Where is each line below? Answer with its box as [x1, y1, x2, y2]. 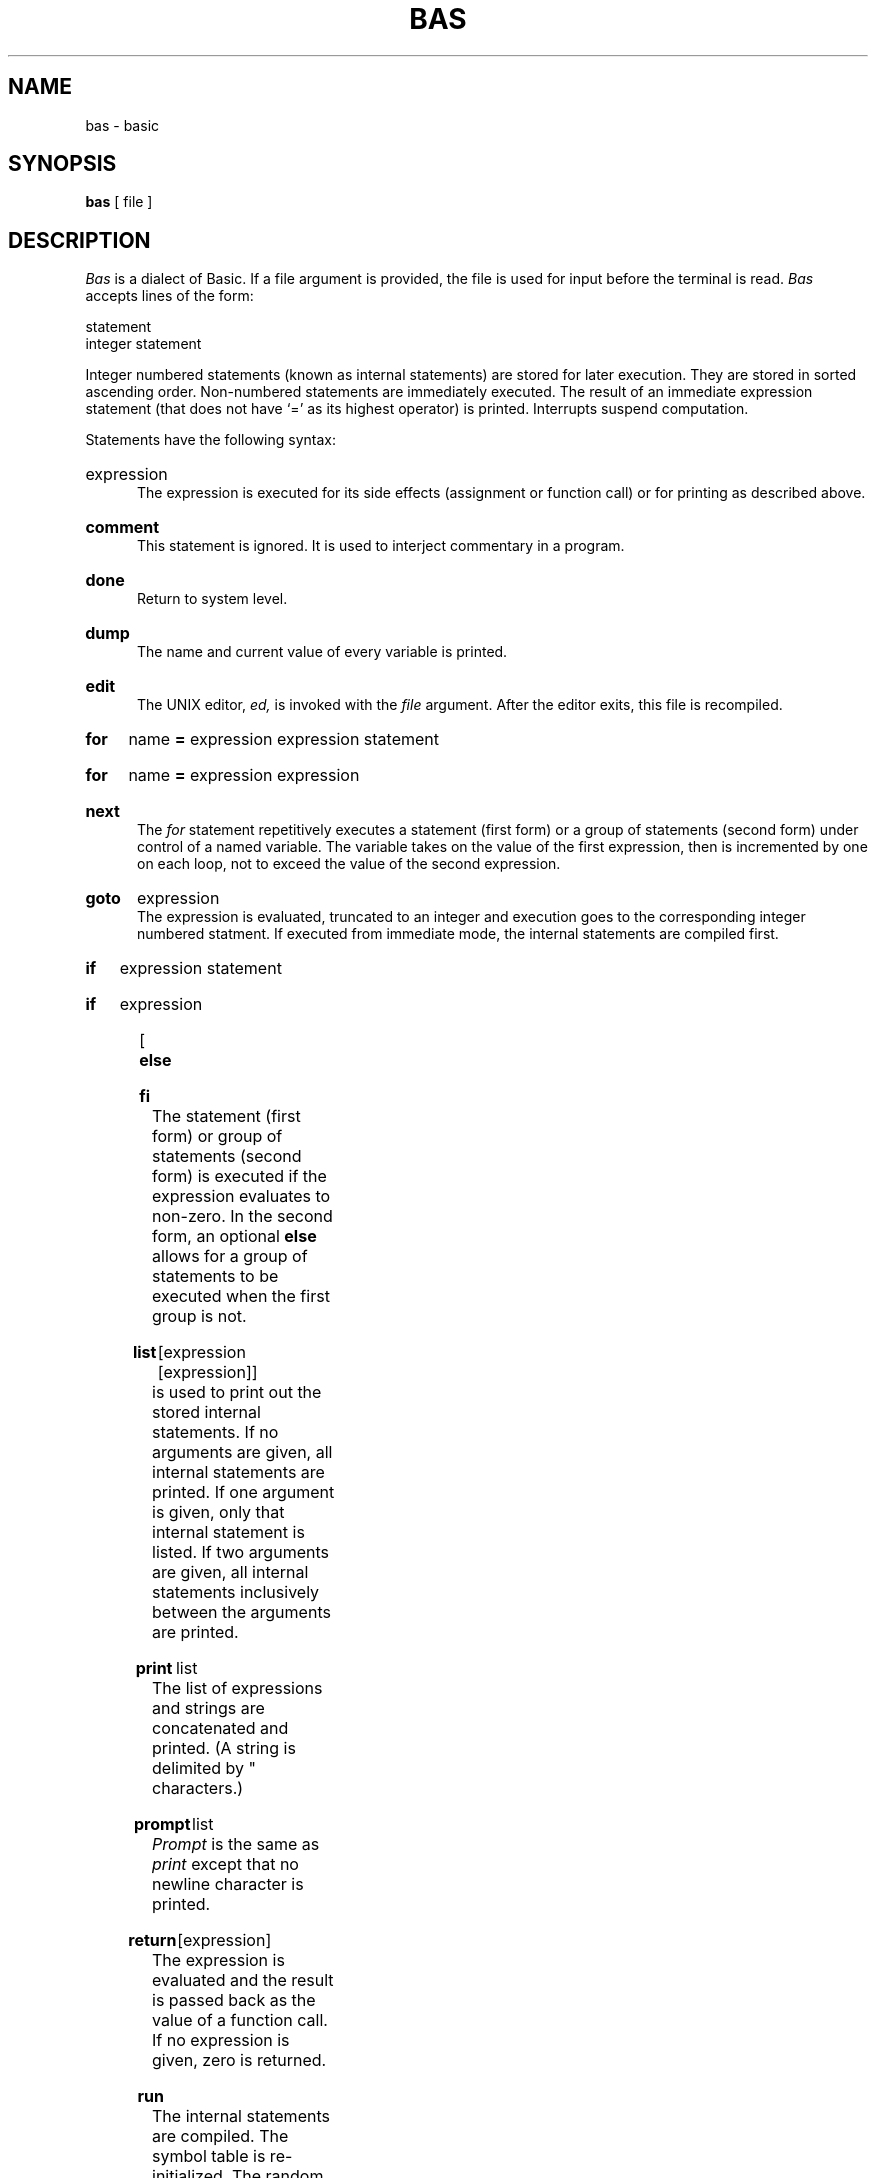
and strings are [152, 1698, 265, 1719]
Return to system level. [137, 590, 288, 608]
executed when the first [152, 1286, 330, 1307]
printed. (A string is [152, 1738, 296, 1759]
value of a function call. [152, 2010, 328, 2031]
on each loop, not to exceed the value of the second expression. [137, 855, 561, 873]
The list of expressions [152, 1678, 323, 1699]
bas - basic [85, 116, 160, 134]
